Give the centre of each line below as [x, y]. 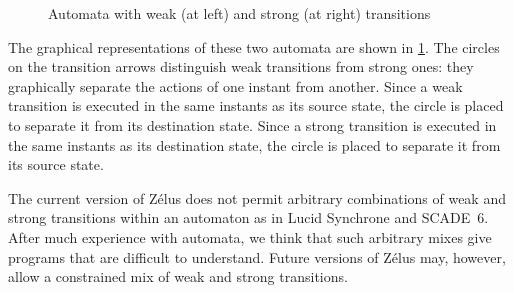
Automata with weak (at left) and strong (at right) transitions [239, 13]
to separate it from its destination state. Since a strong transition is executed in [252, 124]
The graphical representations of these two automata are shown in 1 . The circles [254, 46]
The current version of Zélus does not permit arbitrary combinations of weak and [257, 197]
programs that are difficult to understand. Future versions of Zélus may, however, [257, 256]
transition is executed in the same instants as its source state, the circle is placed [256, 105]
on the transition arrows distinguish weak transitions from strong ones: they [241, 66]
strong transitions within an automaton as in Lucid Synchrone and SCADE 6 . [248, 217]
